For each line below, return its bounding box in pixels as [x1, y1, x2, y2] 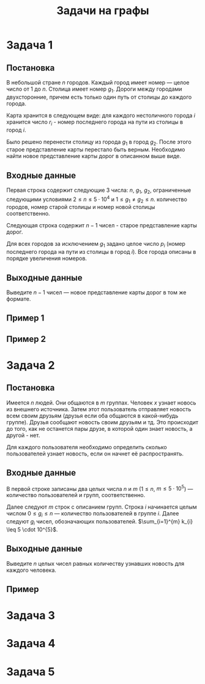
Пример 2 [6, 333, 47, 344]
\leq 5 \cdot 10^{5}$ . [6, 525, 58, 533]
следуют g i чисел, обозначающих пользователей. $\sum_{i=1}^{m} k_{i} [6, 518, 193, 526]
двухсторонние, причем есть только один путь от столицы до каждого [6, 93, 192, 101]
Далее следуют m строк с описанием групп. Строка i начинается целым [6, 503, 197, 511]
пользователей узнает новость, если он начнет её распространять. [6, 450, 184, 457]
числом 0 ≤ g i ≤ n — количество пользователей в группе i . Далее [6, 510, 179, 519]
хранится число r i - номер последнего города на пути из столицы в [6, 118, 184, 127]
